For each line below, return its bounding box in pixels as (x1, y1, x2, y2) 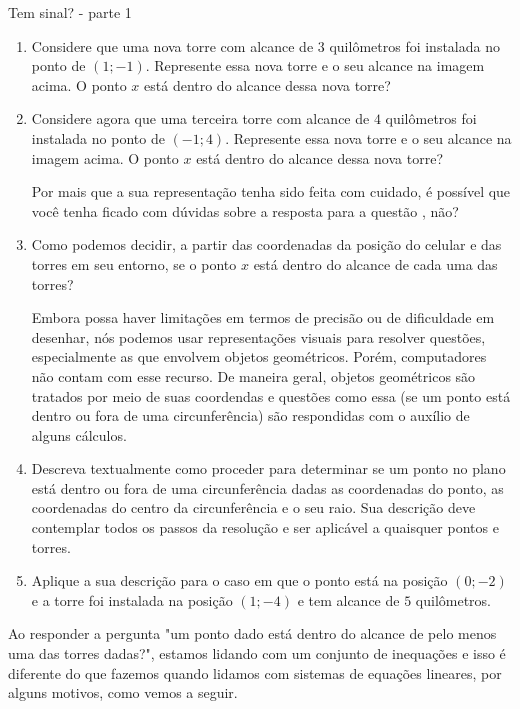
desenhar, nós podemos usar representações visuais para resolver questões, (31, 326, 486, 347)
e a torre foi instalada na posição (31, 589, 233, 610)
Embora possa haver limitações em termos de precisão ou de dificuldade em (31, 307, 495, 328)
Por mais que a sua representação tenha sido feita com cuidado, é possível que (31, 181, 511, 202)
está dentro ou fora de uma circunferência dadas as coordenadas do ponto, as (31, 477, 504, 498)
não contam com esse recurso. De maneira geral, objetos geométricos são (31, 365, 476, 386)
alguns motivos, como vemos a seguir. (8, 682, 238, 703)
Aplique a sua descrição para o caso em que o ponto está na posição (31, 570, 448, 591)
